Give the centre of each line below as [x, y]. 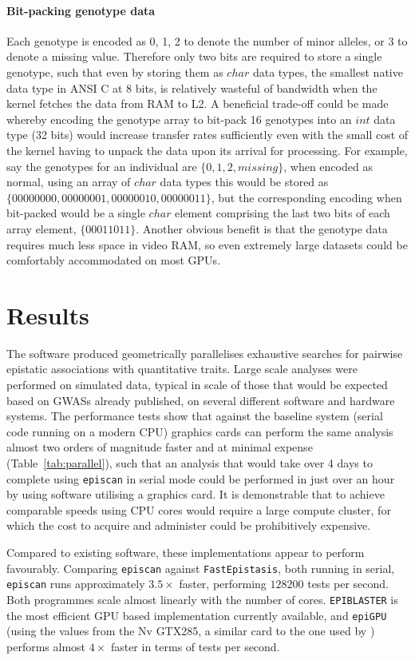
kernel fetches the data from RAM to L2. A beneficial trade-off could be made [198, 103]
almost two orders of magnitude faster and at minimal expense [160, 447]
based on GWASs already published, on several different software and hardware [201, 400]
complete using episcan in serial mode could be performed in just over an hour [201, 478]
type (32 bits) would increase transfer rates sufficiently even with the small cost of [207, 135]
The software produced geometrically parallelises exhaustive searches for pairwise [205, 353]
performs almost [46, 646]
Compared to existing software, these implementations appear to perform [186, 553]
